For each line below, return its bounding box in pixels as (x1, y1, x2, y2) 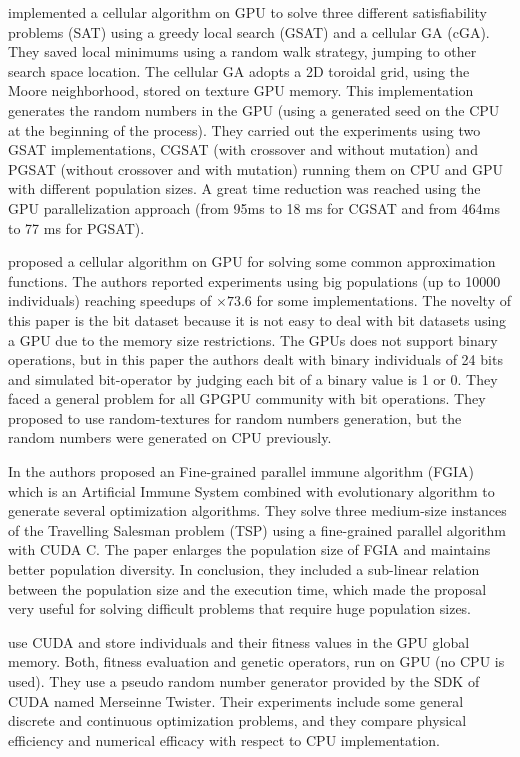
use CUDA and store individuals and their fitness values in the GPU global (8, 631, 470, 652)
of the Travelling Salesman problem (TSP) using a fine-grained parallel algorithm (8, 519, 506, 540)
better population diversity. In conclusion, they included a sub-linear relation (8, 559, 480, 580)
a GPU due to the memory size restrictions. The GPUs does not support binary (8, 329, 498, 350)
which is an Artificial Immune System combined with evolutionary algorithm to (8, 480, 495, 501)
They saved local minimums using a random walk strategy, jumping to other (8, 41, 477, 62)
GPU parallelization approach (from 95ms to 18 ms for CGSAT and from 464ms (8, 197, 500, 218)
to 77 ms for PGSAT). (8, 217, 145, 238)
